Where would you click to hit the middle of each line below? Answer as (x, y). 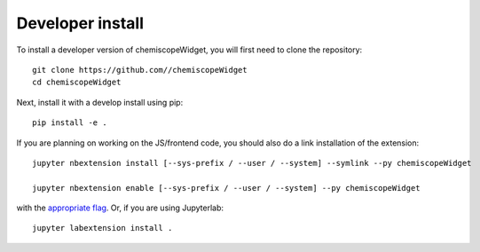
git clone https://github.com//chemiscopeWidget (140, 70)
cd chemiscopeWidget (77, 83)
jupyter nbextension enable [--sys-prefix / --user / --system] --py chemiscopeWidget (226, 188)
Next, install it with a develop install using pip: (100, 102)
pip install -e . (70, 123)
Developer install (80, 23)
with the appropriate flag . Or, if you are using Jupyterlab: (120, 208)
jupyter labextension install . (102, 228)
